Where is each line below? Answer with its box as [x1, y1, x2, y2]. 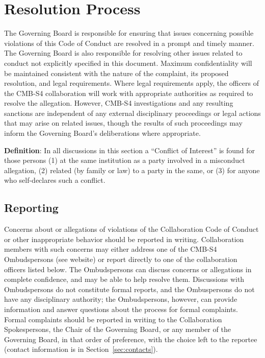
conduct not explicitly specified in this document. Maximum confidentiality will [4, 57, 252, 68]
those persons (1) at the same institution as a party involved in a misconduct [4, 155, 245, 165]
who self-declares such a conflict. [4, 175, 105, 185]
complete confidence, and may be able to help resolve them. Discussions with [4, 274, 245, 284]
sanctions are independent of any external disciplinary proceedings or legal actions [4, 107, 261, 118]
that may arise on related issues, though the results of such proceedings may [4, 117, 243, 128]
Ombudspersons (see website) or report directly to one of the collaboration [4, 254, 237, 265]
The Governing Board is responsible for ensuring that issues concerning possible [4, 28, 254, 38]
